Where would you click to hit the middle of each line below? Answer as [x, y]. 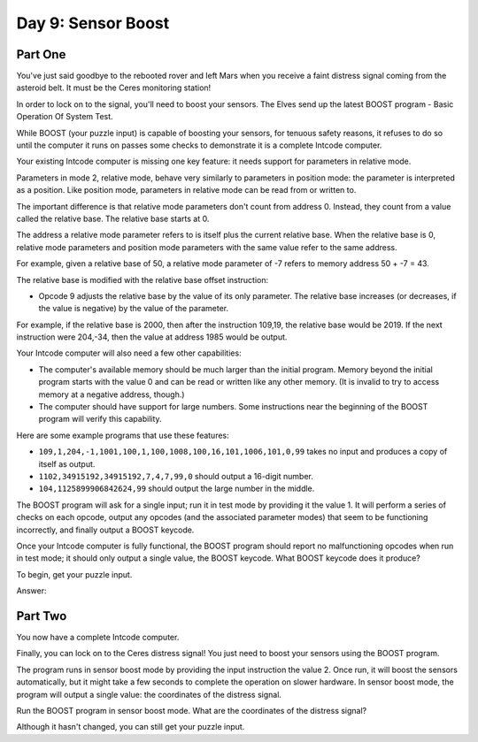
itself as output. [67, 463]
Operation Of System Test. [65, 117]
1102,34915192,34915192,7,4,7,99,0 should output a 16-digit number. [176, 476]
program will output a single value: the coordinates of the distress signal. [149, 694]
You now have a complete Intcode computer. [98, 638]
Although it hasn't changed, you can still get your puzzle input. [131, 727]
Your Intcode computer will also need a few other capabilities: [129, 353]
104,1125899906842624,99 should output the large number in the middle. [177, 489]
